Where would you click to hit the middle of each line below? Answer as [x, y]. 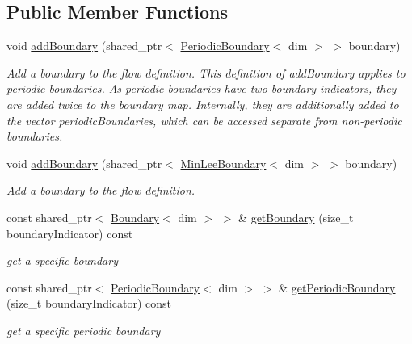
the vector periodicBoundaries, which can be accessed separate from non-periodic [204, 120]
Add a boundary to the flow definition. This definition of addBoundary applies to [206, 72]
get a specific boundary [62, 260]
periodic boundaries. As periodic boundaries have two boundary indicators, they [202, 88]
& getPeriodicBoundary [337, 287]
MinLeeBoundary [223, 163]
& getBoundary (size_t [296, 217]
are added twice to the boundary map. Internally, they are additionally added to [203, 104]
